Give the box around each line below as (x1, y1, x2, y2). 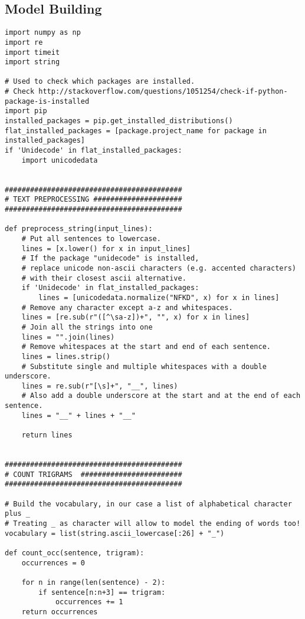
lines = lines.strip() (21, 352, 110, 361)
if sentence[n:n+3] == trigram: (38, 588, 166, 597)
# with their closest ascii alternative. (21, 274, 186, 282)
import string (5, 58, 60, 67)
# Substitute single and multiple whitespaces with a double (21, 362, 267, 371)
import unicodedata (21, 156, 98, 164)
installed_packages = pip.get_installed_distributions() (5, 117, 233, 126)
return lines (21, 431, 73, 440)
